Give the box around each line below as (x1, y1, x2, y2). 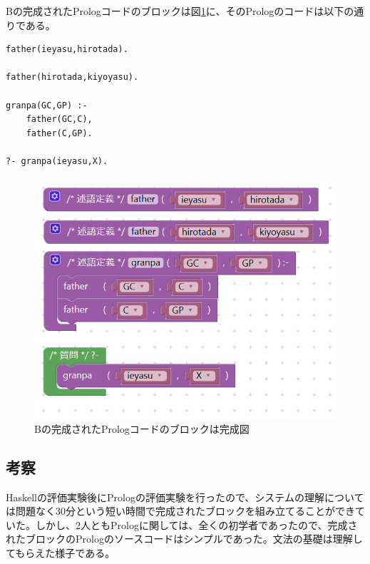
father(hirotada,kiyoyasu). (6, 72, 139, 83)
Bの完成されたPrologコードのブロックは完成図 (34, 421, 250, 436)
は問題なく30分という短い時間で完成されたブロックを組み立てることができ (6, 503, 355, 518)
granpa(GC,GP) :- (6, 100, 88, 111)
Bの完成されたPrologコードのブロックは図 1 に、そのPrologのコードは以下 (6, 4, 344, 18)
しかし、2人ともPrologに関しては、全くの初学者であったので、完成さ (35, 517, 358, 532)
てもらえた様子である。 (6, 545, 115, 560)
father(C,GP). (26, 128, 93, 138)
